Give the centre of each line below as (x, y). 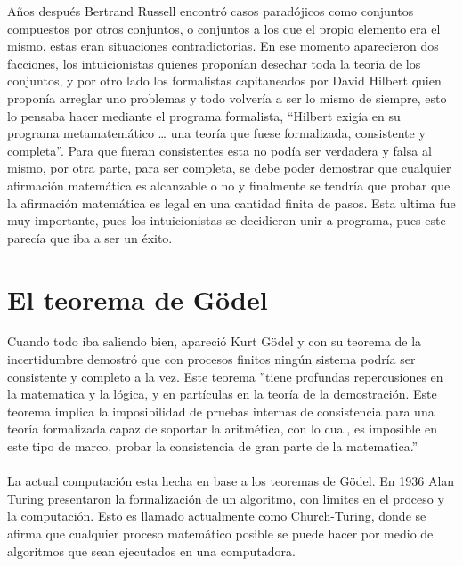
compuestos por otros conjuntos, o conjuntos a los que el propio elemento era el (224, 28)
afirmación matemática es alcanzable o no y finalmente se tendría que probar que (229, 185)
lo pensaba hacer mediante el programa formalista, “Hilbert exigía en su (204, 115)
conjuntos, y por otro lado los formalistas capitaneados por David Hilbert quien (224, 81)
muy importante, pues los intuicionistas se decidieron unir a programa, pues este (227, 220)
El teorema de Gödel (138, 299)
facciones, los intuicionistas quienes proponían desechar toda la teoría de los (214, 63)
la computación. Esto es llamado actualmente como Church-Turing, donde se (217, 516)
